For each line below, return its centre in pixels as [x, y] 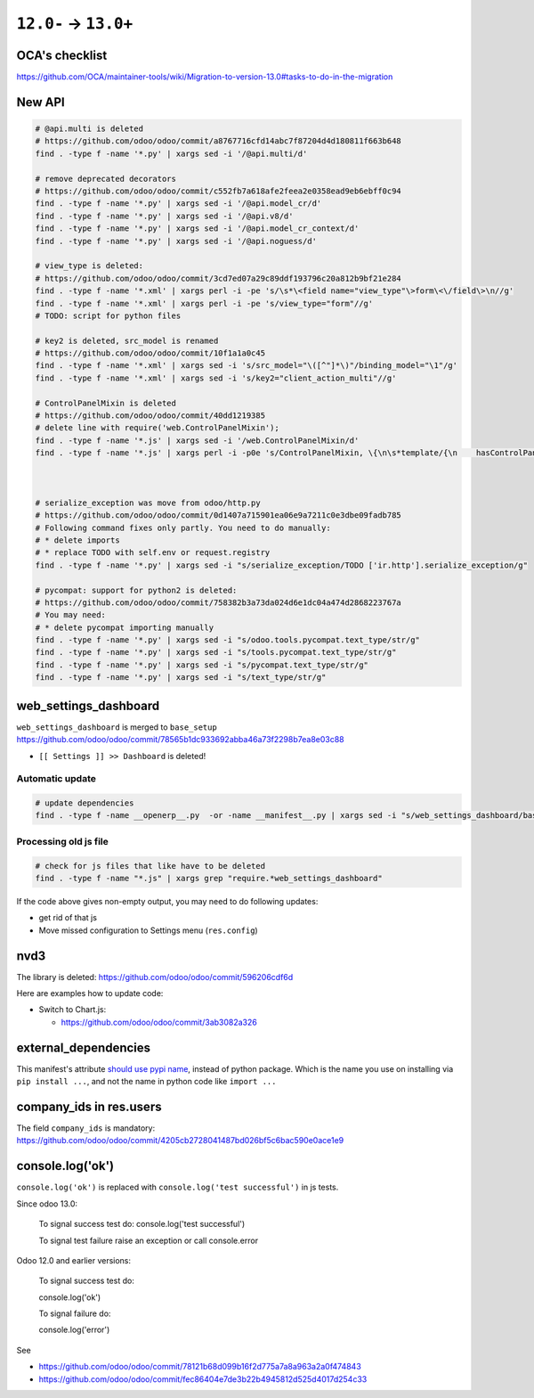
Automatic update [57, 779]
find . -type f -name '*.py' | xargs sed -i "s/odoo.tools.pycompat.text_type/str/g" [227, 640]
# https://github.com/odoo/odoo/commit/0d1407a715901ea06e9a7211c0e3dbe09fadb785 [218, 515]
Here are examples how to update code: [90, 993]
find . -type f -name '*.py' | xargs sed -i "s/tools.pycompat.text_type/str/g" [216, 652]
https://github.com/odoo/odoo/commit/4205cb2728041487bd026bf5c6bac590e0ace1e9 [180, 1140]
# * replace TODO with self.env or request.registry [153, 553]
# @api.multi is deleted [89, 129]
